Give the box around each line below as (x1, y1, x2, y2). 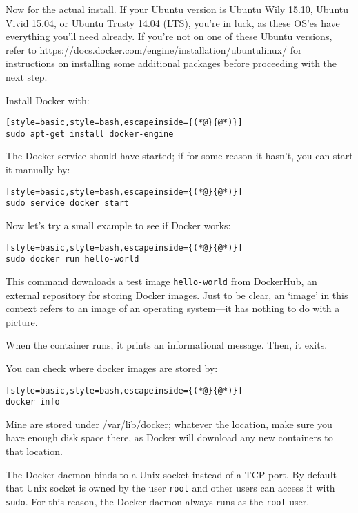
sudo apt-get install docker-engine (6, 128, 174, 139)
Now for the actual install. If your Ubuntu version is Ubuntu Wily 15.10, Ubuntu (6, 2, 349, 16)
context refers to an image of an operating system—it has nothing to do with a (6, 301, 340, 316)
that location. (6, 444, 63, 458)
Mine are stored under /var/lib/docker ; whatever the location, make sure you (6, 416, 332, 431)
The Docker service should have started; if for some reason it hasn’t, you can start (6, 148, 353, 163)
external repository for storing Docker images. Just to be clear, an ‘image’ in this (6, 287, 348, 302)
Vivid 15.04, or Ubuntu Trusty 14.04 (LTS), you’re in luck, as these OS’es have (6, 15, 340, 30)
